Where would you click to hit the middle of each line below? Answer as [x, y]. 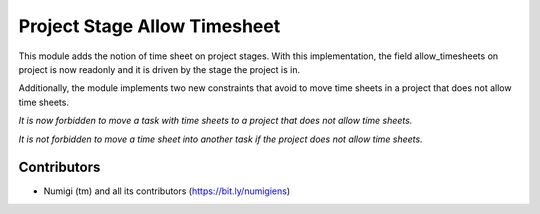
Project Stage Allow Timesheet [149, 26]
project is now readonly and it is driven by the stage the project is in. [159, 69]
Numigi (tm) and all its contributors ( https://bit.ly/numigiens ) [167, 191]
